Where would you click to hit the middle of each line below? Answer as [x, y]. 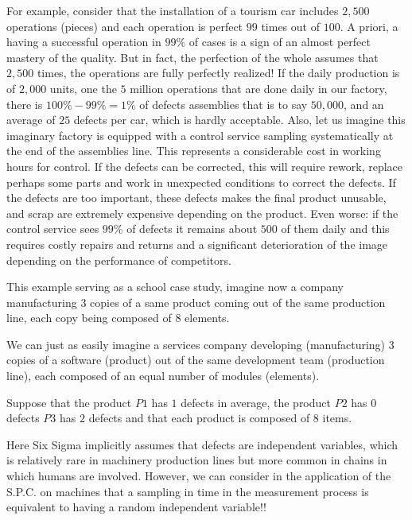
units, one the [83, 88]
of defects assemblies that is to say [223, 104]
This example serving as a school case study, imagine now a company [175, 287]
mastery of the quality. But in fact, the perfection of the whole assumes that [192, 57]
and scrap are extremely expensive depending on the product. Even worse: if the [202, 213]
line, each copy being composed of [89, 318]
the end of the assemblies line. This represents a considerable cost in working [194, 151]
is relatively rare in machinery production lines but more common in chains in [197, 460]
